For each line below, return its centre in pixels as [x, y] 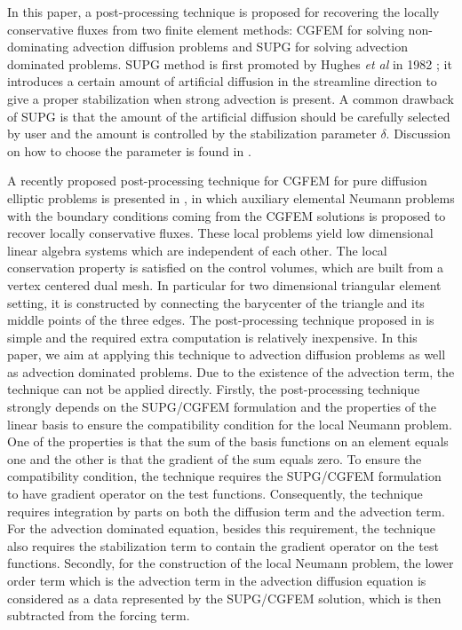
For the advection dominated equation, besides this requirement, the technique [222, 528]
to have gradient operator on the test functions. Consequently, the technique [215, 494]
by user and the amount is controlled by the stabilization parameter [192, 134]
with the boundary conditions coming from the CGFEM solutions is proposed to [227, 215]
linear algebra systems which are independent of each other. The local [197, 250]
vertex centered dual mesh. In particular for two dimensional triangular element [224, 284]
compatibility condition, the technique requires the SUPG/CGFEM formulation [224, 476]
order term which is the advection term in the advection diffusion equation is [217, 580]
